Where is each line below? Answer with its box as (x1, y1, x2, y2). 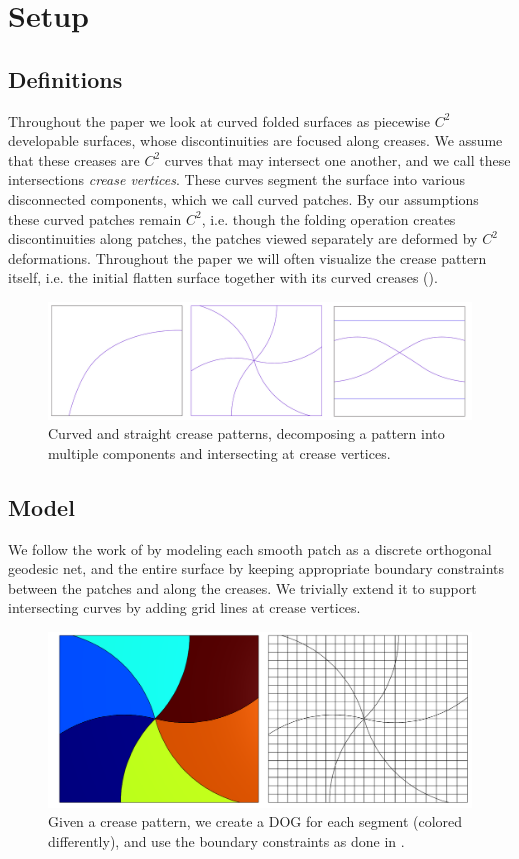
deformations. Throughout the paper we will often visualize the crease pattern (8, 247, 487, 268)
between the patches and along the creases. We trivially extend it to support (8, 577, 477, 598)
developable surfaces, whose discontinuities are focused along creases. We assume (8, 130, 503, 151)
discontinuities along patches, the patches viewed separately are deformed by (8, 228, 478, 249)
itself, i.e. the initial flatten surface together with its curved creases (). (8, 267, 438, 288)
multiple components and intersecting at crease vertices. (48, 442, 391, 463)
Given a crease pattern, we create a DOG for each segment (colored (48, 811, 463, 832)
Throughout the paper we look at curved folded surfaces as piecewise (8, 110, 431, 131)
